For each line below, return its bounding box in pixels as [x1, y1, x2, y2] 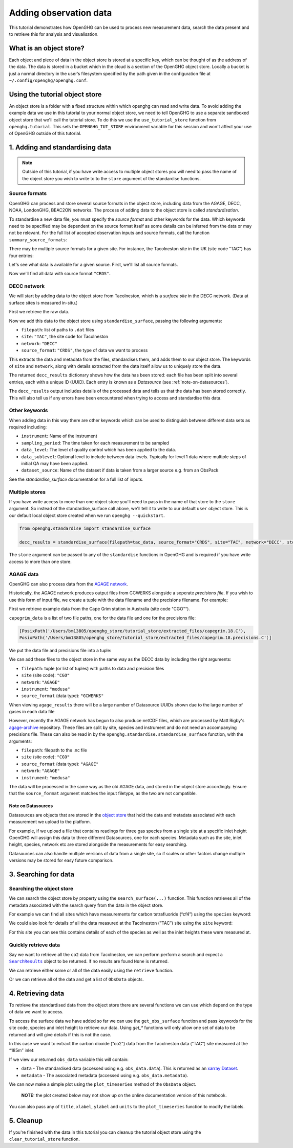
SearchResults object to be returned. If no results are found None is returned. [9, 959, 169, 964]
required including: [9, 424, 47, 430]
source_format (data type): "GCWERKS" [21, 693, 104, 699]
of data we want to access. [9, 1009, 63, 1015]
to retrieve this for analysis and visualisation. [9, 31, 99, 37]
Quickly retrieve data [9, 941, 60, 948]
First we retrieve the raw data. [9, 309, 69, 315]
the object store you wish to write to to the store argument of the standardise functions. [22, 175, 201, 181]
